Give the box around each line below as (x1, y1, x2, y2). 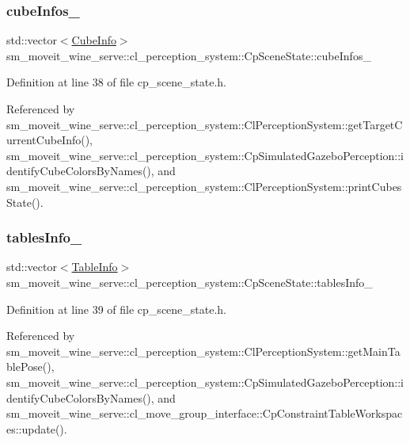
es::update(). (6, 420, 67, 437)
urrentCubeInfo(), (6, 132, 93, 148)
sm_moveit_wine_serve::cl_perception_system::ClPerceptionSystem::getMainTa (6, 342, 401, 359)
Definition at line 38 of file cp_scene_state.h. (6, 74, 227, 90)
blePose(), (6, 358, 55, 375)
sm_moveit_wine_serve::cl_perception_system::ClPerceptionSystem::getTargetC (6, 116, 403, 132)
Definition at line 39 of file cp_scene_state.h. (6, 300, 227, 317)
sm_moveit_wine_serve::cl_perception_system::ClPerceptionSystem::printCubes (6, 178, 402, 194)
